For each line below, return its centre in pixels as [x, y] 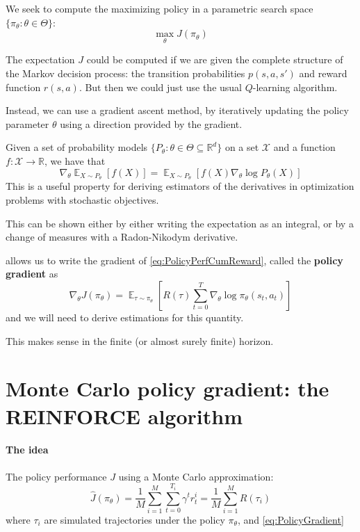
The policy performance [56, 476]
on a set [242, 147]
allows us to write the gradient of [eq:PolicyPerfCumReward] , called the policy [174, 260]
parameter [27, 123]
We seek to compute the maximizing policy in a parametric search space [159, 8]
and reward [323, 73]
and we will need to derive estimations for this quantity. [125, 317]
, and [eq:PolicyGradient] [291, 519]
